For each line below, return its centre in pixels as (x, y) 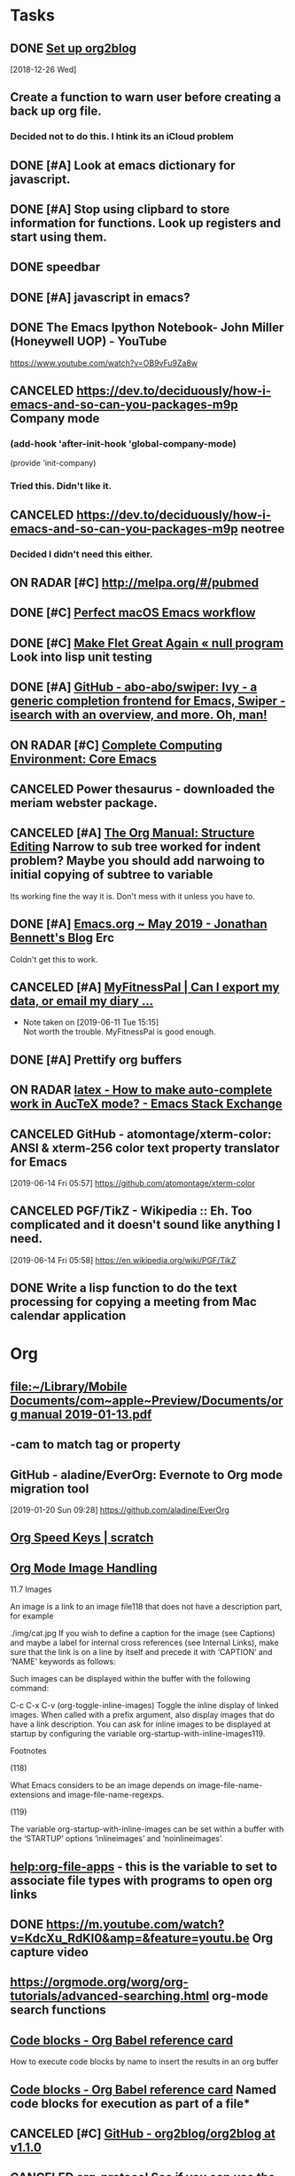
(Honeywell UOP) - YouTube (89, 341)
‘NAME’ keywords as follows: (63, 1662)
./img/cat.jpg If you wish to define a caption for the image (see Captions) (143, 1634)
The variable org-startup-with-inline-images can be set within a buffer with (147, 1829)
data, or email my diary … (82, 1001)
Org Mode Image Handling (84, 1568)
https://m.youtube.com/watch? (136, 1924)
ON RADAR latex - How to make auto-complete (141, 1090)
